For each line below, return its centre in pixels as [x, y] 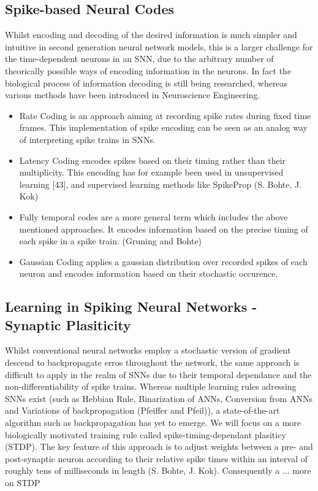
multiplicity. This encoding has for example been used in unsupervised [151, 172]
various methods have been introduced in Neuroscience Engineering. [133, 95]
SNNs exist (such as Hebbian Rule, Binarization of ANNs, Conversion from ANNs [159, 398]
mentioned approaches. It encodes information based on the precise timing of [164, 229]
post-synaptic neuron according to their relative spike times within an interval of [157, 458]
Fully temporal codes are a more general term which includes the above [153, 216]
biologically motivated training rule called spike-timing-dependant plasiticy [146, 434]
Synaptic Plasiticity [68, 324]
